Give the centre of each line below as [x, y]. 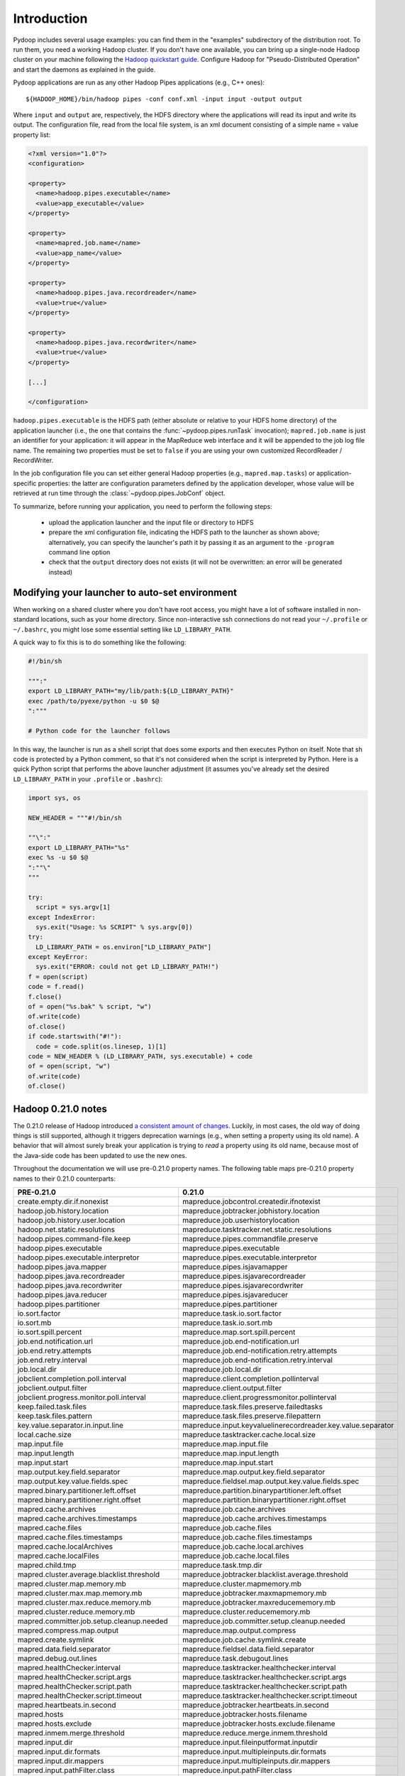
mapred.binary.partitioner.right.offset [79, 1500]
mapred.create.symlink [56, 1640]
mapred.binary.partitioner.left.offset [77, 1490]
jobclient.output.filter [52, 1387]
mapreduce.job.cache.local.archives [243, 1547]
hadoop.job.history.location [63, 1211]
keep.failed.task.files [52, 1407]
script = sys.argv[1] [73, 907]
